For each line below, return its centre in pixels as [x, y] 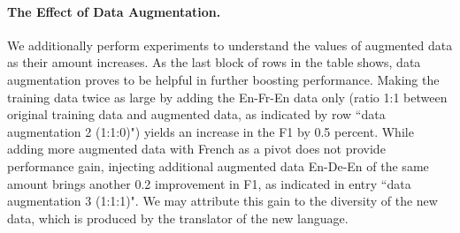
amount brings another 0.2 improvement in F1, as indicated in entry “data [209, 183]
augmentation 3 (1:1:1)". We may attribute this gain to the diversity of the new [222, 201]
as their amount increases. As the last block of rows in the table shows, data [214, 62]
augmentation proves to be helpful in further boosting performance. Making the [223, 79]
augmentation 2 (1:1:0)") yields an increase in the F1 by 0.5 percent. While [211, 131]
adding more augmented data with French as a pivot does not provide [196, 149]
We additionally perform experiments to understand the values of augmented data [230, 45]
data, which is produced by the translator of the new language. [178, 218]
